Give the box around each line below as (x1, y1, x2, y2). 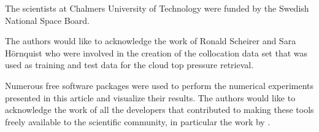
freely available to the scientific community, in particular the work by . (5, 115, 271, 128)
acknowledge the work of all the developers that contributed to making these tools (5, 103, 314, 116)
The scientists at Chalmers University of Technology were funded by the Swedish (5, 2, 309, 14)
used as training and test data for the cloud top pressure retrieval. (5, 58, 254, 71)
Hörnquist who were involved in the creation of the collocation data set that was (5, 46, 308, 59)
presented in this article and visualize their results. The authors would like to (5, 91, 296, 104)
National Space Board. (5, 14, 90, 26)
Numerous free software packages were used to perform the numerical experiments (5, 79, 314, 91)
